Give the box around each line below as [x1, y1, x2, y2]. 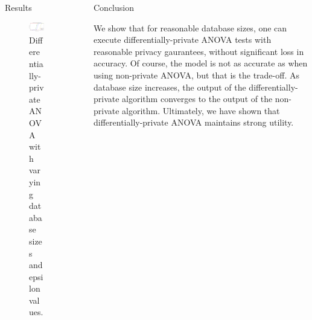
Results [5, 1, 32, 13]
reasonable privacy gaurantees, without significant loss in [94, 45, 304, 57]
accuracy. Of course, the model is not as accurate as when [94, 57, 308, 69]
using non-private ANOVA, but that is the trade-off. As [94, 68, 299, 81]
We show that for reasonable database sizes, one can [94, 21, 287, 34]
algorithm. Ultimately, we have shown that [122, 104, 280, 117]
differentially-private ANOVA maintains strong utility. [94, 116, 294, 129]
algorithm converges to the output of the [122, 92, 273, 105]
